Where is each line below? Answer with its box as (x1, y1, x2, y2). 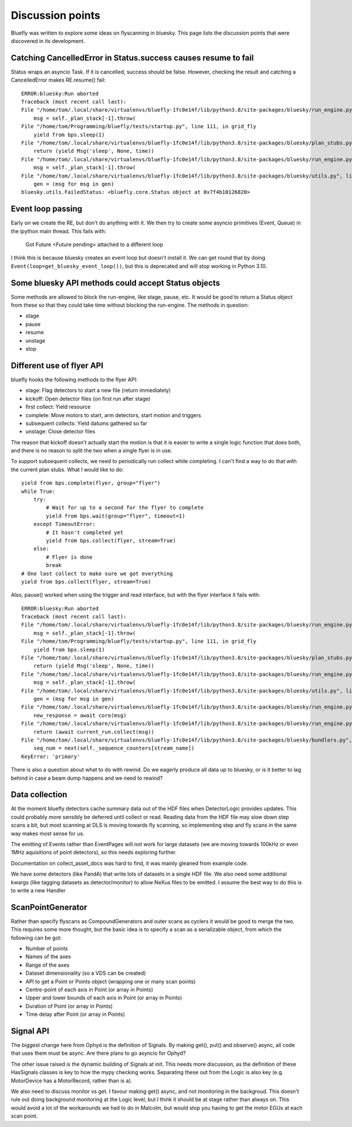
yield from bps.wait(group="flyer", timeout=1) (46, 512, 185, 519)
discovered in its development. (11, 37, 85, 44)
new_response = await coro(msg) (33, 712, 127, 719)
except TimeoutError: (33, 521, 96, 528)
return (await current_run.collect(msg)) (33, 729, 155, 735)
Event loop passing (11, 204, 83, 214)
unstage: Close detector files (25, 428, 96, 435)
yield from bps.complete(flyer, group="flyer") (21, 479, 161, 487)
